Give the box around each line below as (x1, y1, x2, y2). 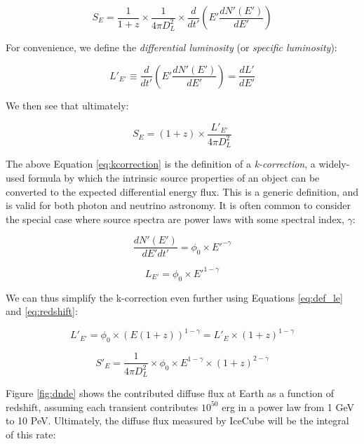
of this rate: (6, 426, 56, 441)
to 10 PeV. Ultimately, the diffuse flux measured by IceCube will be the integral (6, 413, 349, 428)
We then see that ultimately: (6, 97, 129, 112)
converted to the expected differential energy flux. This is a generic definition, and (6, 184, 359, 199)
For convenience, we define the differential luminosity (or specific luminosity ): (6, 40, 337, 55)
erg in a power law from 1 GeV (222, 399, 354, 414)
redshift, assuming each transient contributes (6, 399, 198, 414)
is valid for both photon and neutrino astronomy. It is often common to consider (6, 198, 351, 213)
